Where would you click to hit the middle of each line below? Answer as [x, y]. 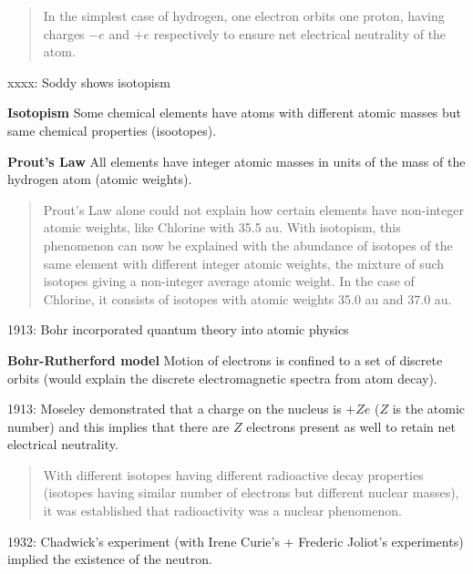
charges [64, 33]
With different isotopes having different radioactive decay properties [233, 474]
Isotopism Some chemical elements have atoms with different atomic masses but [235, 113]
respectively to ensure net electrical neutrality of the [300, 33]
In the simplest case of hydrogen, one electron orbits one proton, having [244, 15]
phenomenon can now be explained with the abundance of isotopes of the [248, 245]
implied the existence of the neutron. [110, 559]
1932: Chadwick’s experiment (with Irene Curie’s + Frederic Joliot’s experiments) [236, 541]
